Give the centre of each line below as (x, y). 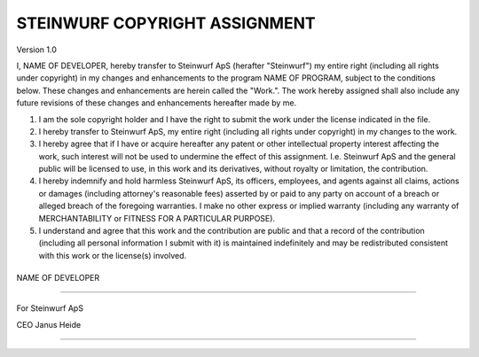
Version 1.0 (36, 50)
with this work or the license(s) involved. (113, 255)
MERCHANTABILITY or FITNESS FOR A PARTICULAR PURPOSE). (157, 218)
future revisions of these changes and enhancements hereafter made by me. (157, 103)
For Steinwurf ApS (50, 308)
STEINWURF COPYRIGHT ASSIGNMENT (166, 23)
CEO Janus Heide (49, 324)
